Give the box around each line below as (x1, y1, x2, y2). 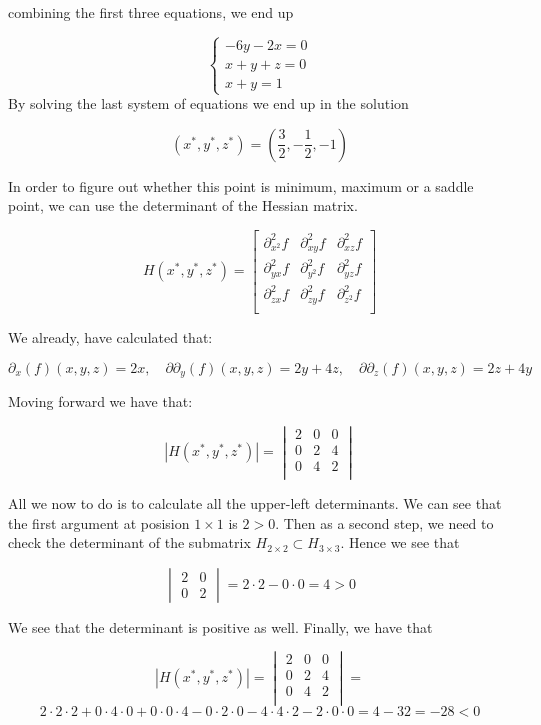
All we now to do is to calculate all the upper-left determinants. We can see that (8, 492, 502, 513)
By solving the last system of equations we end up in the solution (8, 93, 409, 114)
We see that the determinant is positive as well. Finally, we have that (8, 616, 433, 637)
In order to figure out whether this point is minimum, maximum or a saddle (8, 175, 474, 196)
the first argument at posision (8, 512, 190, 533)
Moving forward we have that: (8, 391, 193, 412)
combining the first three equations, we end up (8, 2, 294, 22)
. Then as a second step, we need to (275, 512, 494, 533)
